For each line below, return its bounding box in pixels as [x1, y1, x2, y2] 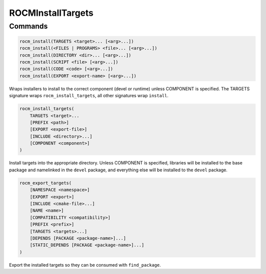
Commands [9, 22, 48, 31]
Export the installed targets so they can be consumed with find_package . [9, 262, 161, 268]
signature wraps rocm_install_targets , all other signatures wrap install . [9, 93, 168, 99]
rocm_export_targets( [19, 180, 72, 186]
